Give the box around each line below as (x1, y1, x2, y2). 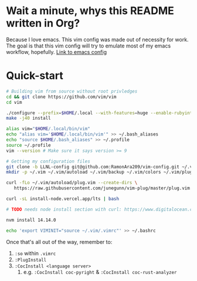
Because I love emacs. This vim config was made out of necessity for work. (6, 36, 189, 43)
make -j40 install (6, 116, 51, 121)
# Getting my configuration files (6, 158, 91, 164)
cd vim (6, 99, 22, 105)
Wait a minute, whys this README (6, 4, 175, 18)
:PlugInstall (14, 257, 47, 263)
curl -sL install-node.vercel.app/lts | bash (6, 196, 119, 202)
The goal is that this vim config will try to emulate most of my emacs (6, 42, 171, 49)
